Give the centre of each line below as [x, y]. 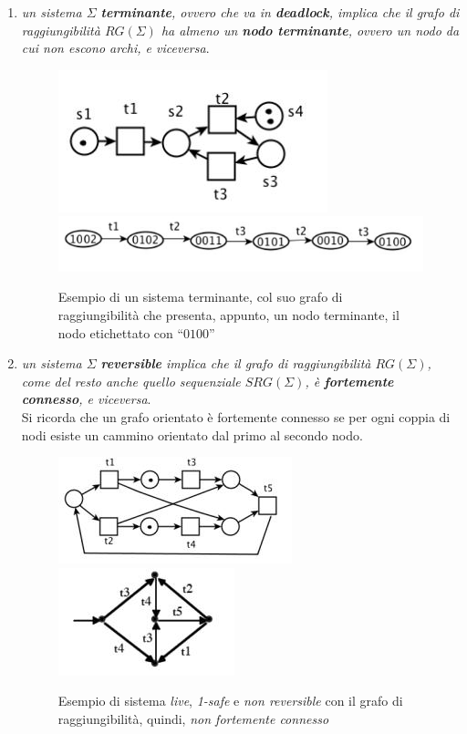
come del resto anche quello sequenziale [131, 381]
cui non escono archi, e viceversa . [115, 48]
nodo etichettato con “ [121, 332]
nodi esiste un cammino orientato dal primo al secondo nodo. [192, 434]
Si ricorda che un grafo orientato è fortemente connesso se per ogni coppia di [236, 417]
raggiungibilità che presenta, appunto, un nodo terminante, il [228, 315]
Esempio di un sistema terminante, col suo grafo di [200, 297]
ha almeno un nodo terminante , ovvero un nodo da [310, 30]
